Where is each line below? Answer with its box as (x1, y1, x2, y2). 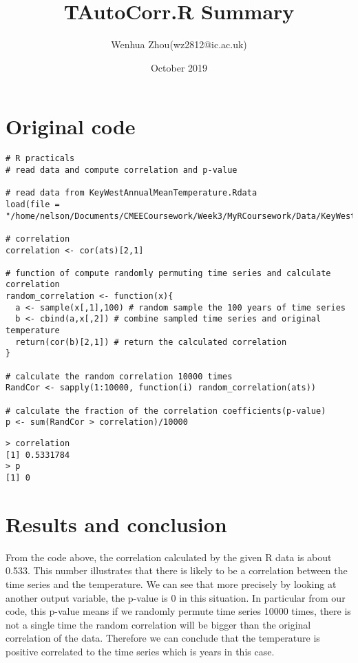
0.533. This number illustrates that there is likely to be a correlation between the (6, 563, 348, 578)
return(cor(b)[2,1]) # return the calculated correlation (15, 337, 287, 347)
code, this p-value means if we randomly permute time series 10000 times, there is (6, 604, 351, 618)
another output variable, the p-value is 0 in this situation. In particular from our (6, 590, 346, 604)
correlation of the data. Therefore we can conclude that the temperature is (6, 631, 320, 645)
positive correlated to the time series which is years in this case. (6, 644, 275, 658)
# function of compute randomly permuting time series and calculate (6, 268, 331, 278)
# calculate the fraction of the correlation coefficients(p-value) (6, 406, 326, 416)
